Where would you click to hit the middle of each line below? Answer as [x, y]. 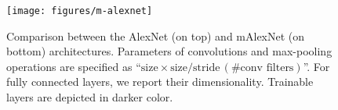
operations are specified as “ [74, 66]
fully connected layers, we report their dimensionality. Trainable [160, 82]
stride [207, 67]
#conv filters [262, 67]
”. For [316, 66]
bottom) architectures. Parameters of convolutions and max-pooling [169, 51]
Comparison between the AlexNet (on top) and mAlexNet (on [156, 35]
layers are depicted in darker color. [90, 97]
